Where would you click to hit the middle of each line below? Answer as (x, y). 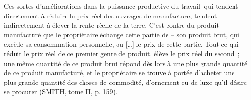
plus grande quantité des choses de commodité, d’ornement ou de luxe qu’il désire (125, 82)
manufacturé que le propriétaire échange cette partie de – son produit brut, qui (122, 34)
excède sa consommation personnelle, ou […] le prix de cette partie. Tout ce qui (121, 44)
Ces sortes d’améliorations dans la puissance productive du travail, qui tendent (121, 6)
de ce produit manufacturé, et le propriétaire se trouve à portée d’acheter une (119, 73)
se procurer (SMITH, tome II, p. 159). (61, 92)
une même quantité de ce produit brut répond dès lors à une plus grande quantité (126, 63)
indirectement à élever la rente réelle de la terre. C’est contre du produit (111, 25)
